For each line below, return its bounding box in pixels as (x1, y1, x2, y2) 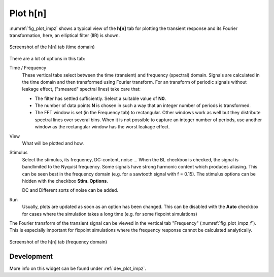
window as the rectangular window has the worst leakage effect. (35, 124, 170, 130)
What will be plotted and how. (22, 140, 84, 147)
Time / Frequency (9, 65, 47, 71)
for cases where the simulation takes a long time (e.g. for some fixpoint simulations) (22, 211, 197, 217)
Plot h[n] (9, 8, 47, 19)
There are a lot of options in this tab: (9, 55, 86, 61)
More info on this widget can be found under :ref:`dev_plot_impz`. (9, 265, 147, 271)
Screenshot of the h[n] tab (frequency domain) (9, 238, 108, 245)
